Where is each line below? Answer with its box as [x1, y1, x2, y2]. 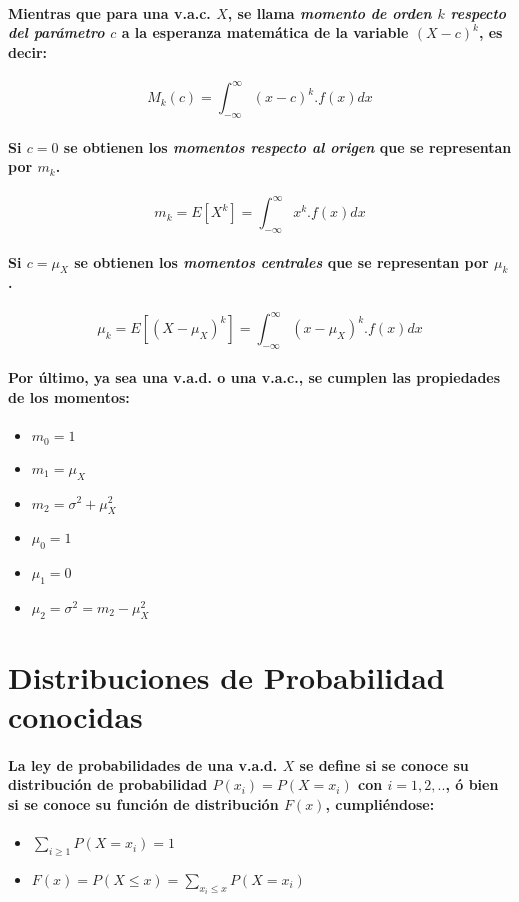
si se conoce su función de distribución [8, 794, 279, 815]
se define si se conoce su [299, 754, 469, 775]
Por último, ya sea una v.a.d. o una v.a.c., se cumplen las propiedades [8, 367, 501, 388]
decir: [8, 41, 48, 62]
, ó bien [445, 774, 499, 795]
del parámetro [8, 22, 105, 43]
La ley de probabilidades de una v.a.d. [8, 754, 278, 775]
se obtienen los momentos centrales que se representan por [74, 251, 489, 272]
